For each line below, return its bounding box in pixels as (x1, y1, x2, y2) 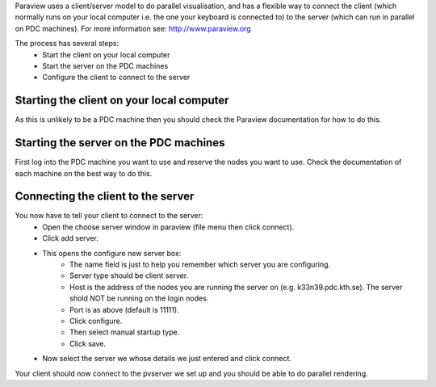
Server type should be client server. (69, 271, 189, 280)
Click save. (69, 339, 107, 348)
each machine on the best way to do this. (15, 168, 153, 178)
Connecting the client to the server (15, 190, 195, 204)
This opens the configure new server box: (42, 248, 182, 258)
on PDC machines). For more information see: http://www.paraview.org (15, 23, 251, 33)
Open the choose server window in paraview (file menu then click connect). (42, 222, 295, 232)
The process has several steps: (15, 39, 119, 48)
